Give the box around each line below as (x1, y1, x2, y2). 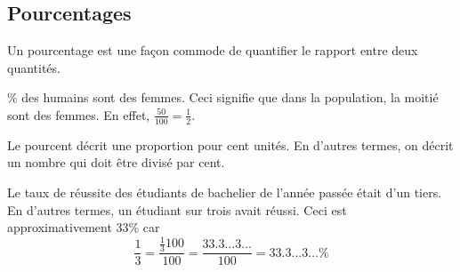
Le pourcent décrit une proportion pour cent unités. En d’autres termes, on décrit (7, 135, 454, 154)
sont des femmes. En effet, (7, 105, 150, 124)
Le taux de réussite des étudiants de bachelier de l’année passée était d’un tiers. (7, 183, 442, 201)
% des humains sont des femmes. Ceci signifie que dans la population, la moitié (7, 88, 439, 107)
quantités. (7, 58, 61, 76)
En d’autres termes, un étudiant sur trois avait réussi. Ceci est (7, 200, 347, 219)
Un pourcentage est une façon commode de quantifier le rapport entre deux (7, 41, 418, 60)
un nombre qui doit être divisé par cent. (7, 153, 225, 172)
